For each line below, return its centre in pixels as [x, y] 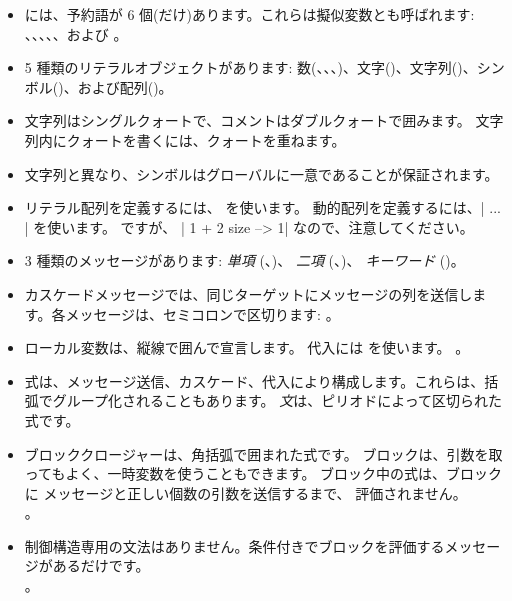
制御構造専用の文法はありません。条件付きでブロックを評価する [234, 545]
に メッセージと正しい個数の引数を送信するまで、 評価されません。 [245, 492]
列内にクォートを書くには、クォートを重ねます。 [185, 139]
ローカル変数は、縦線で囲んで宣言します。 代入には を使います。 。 [247, 347]
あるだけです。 [101, 565]
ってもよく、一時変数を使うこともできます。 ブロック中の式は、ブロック [263, 473]
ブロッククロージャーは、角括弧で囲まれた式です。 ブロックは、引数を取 [263, 453]
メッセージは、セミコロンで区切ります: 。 [202, 313]
